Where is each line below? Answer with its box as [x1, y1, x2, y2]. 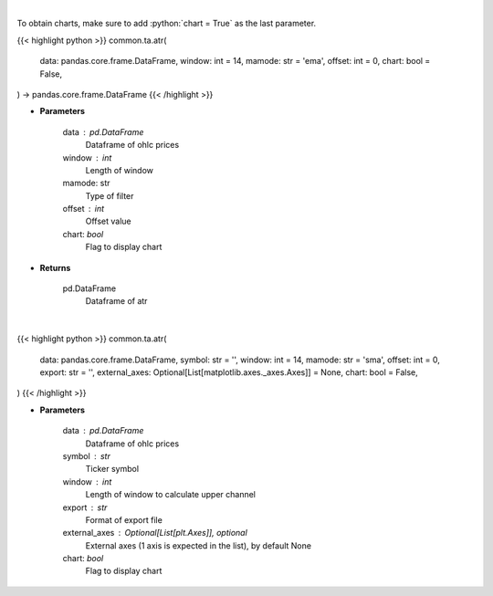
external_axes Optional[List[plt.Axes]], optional [62, 528, 248, 538]
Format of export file [85, 514, 163, 525]
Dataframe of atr [85, 296, 148, 307]
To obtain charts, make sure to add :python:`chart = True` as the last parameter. [16, 18, 317, 29]
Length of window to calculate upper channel [85, 489, 256, 500]
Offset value [85, 215, 131, 227]
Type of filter [85, 190, 134, 201]
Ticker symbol [85, 464, 140, 475]
